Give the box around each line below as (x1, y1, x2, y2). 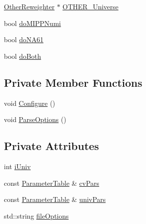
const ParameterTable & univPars (4, 194, 106, 204)
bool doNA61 (4, 34, 43, 45)
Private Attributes (4, 138, 99, 153)
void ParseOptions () (4, 114, 66, 124)
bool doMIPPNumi (4, 18, 61, 28)
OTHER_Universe (63, 1, 119, 11)
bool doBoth (4, 50, 42, 61)
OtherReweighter (4, 1, 55, 11)
